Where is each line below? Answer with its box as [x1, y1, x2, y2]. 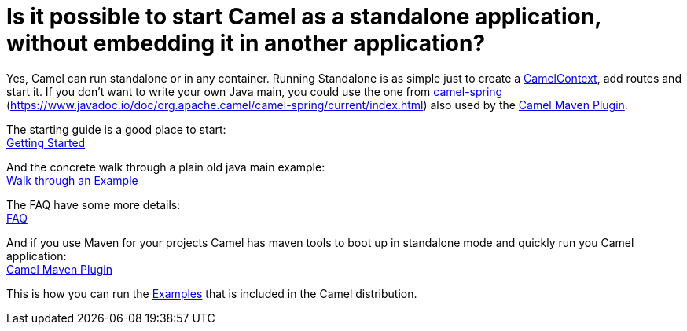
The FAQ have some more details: [6, 197, 181, 211]
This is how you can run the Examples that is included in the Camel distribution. [6, 286, 417, 300]
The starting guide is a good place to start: [6, 122, 226, 136]
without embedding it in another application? [6, 30, 486, 57]
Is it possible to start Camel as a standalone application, [6, 3, 601, 30]
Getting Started [6, 135, 86, 149]
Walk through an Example [6, 173, 138, 187]
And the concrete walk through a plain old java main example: [6, 160, 325, 174]
